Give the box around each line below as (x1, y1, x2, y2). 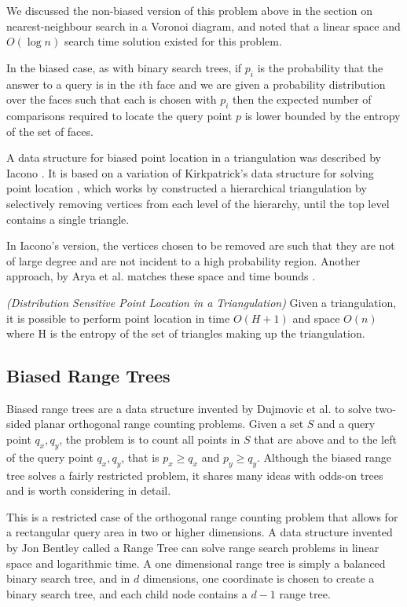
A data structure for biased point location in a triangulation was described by (6, 149, 381, 166)
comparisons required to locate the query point (6, 107, 233, 123)
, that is (121, 448, 159, 465)
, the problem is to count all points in (59, 431, 240, 448)
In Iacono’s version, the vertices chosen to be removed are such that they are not (6, 237, 395, 254)
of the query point (6, 448, 93, 465)
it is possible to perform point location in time (6, 309, 230, 326)
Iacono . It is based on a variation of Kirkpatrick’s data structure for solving (6, 164, 374, 181)
